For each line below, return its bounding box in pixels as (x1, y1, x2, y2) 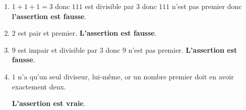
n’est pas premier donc (171, 1, 242, 11)
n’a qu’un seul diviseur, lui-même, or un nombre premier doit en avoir (18, 71, 234, 81)
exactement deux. (12, 81, 66, 91)
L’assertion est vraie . (12, 98, 86, 108)
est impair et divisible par (18, 44, 98, 55)
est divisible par (85, 1, 134, 11)
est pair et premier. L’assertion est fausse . (18, 28, 157, 38)
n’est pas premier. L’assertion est (128, 44, 237, 55)
